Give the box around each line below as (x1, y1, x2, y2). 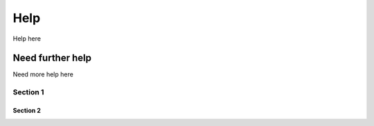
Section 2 (12, 107, 42, 115)
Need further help (12, 52, 91, 64)
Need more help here (12, 70, 74, 78)
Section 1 (12, 87, 44, 97)
